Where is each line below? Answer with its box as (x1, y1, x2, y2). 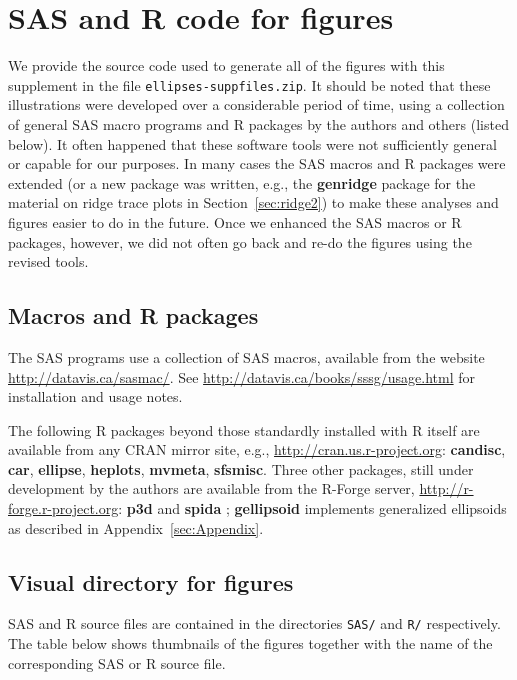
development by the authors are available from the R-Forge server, (8, 478, 415, 499)
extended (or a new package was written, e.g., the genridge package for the (8, 172, 476, 193)
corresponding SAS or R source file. (8, 652, 226, 673)
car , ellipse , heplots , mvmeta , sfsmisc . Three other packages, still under (8, 458, 474, 479)
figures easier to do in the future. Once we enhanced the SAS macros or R (8, 211, 462, 232)
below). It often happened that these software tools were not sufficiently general (8, 133, 497, 154)
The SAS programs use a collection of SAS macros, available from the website (8, 346, 485, 367)
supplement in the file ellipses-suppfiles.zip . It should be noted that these (8, 74, 491, 95)
